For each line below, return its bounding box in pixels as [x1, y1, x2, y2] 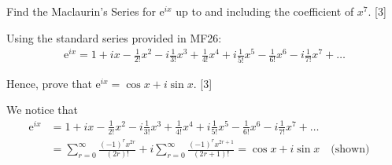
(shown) [331, 144, 370, 156]
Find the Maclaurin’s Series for [6, 3, 156, 19]
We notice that [6, 101, 78, 118]
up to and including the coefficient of [176, 3, 354, 19]
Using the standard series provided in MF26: [6, 29, 222, 46]
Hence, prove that [6, 75, 92, 91]
